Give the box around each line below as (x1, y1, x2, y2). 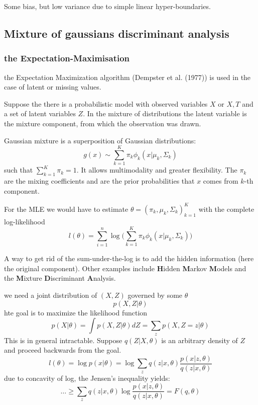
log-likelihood (4, 216, 45, 226)
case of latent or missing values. (4, 82, 101, 92)
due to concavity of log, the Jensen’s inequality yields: (4, 372, 170, 383)
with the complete (198, 203, 254, 214)
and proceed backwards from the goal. (4, 345, 121, 355)
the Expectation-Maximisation (4, 52, 130, 64)
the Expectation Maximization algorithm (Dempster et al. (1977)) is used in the (4, 71, 251, 82)
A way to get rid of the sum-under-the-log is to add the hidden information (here (4, 253, 254, 264)
